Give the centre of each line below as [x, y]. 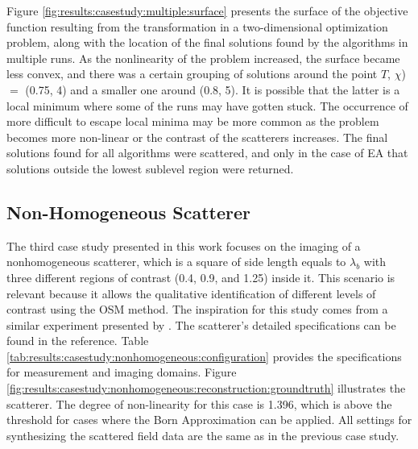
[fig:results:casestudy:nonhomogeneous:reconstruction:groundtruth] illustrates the [206, 388]
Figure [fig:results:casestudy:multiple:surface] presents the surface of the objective [207, 10]
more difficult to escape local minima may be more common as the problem [193, 121]
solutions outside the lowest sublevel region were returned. [150, 168]
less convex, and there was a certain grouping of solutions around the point [192, 74]
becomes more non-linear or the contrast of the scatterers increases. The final [197, 137]
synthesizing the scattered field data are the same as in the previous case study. [203, 435]
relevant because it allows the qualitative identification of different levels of [191, 293]
